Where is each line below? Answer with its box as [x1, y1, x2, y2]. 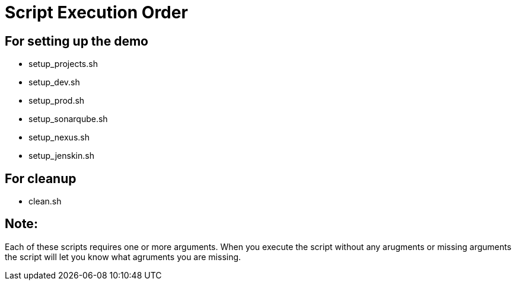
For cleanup [5, 171, 77, 186]
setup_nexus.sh [28, 132, 90, 143]
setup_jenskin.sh [28, 150, 94, 161]
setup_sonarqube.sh [28, 114, 108, 124]
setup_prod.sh [28, 95, 85, 106]
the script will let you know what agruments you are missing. [5, 251, 241, 262]
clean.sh [28, 196, 62, 207]
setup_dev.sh [28, 77, 80, 88]
